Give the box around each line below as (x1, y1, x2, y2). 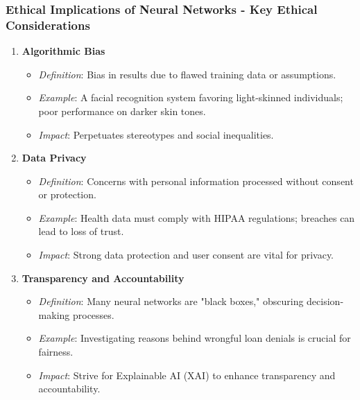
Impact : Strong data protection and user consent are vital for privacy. (38, 247, 334, 262)
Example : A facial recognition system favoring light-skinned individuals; (38, 90, 343, 105)
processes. (72, 307, 114, 322)
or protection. (38, 187, 96, 202)
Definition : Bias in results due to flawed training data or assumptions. (38, 67, 336, 81)
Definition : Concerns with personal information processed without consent (38, 173, 354, 188)
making (38, 307, 70, 322)
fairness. (38, 345, 74, 359)
